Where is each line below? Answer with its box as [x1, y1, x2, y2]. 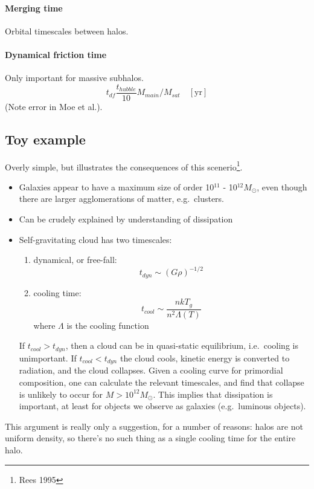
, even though [257, 180, 307, 193]
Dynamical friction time [5, 48, 107, 60]
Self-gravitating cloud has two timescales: [19, 233, 172, 245]
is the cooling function [66, 319, 149, 331]
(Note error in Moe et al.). [5, 100, 103, 112]
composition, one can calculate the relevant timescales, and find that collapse [19, 375, 304, 388]
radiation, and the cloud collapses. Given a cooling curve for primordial [19, 364, 283, 377]
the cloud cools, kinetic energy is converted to [120, 351, 290, 364]
